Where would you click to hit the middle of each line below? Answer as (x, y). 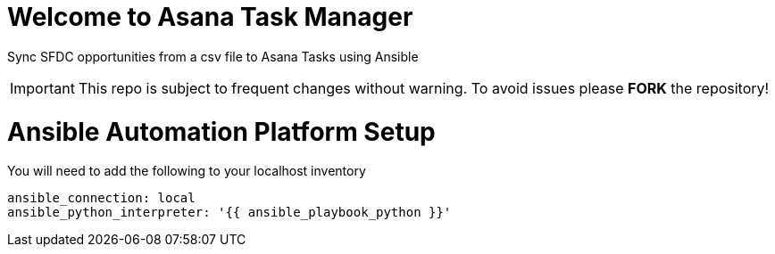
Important (42, 88)
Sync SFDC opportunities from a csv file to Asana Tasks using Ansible (213, 56)
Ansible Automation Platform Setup (221, 131)
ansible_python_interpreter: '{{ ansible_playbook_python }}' (229, 213)
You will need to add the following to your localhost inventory (187, 171)
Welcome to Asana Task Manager (210, 17)
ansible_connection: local (101, 198)
